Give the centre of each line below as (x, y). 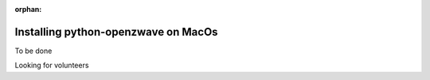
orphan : (28, 9)
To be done (33, 51)
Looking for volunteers (52, 65)
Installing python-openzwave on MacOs (116, 32)
